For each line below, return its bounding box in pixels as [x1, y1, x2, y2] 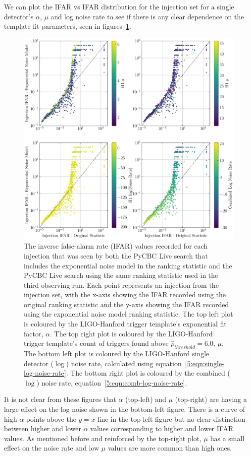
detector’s [4, 11, 34, 21]
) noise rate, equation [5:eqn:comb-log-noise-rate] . [36, 377, 187, 388]
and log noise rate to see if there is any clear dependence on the [50, 11, 244, 21]
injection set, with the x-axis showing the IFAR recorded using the [24, 289, 226, 300]
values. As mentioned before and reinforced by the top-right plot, [4, 433, 201, 443]
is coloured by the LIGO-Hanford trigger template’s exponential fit [24, 319, 227, 329]
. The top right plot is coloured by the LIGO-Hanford [50, 328, 213, 338]
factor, [24, 328, 44, 338]
